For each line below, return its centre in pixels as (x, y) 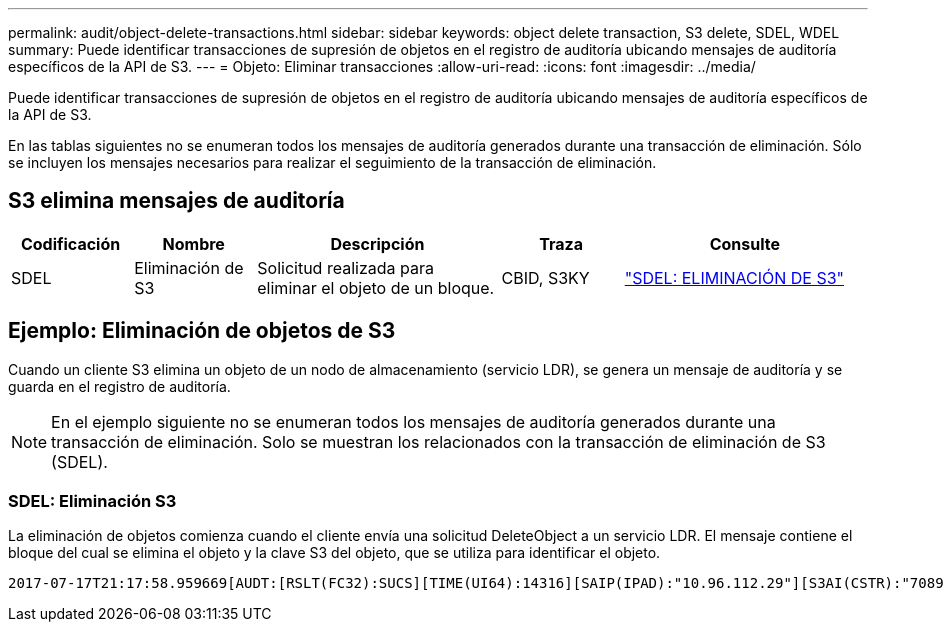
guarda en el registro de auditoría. (119, 386)
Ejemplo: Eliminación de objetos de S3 (202, 331)
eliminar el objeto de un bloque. (376, 287)
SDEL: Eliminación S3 (92, 501)
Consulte (745, 243)
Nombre (193, 243)
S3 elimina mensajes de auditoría (176, 201)
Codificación (70, 243)
